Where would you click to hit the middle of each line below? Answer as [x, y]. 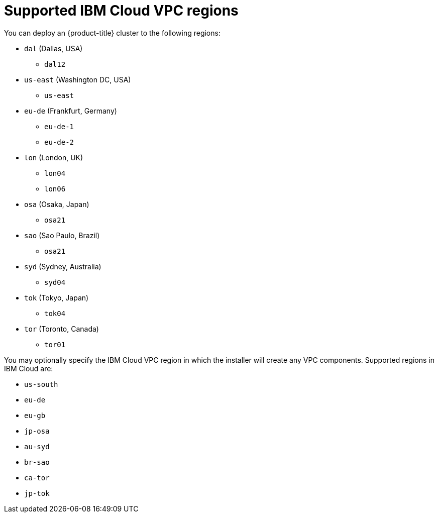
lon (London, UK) [54, 157]
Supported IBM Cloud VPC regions [121, 11]
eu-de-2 [59, 142]
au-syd [37, 446]
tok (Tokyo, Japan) [57, 297]
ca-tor [37, 478]
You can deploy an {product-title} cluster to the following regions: [112, 33]
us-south [41, 384]
